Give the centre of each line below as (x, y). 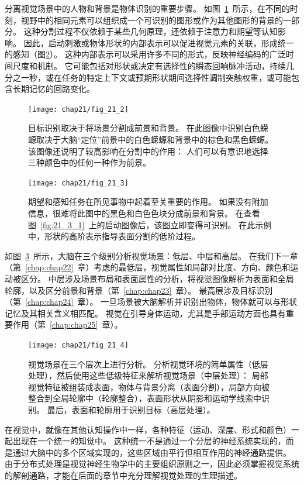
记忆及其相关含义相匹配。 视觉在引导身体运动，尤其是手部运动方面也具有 (145, 313)
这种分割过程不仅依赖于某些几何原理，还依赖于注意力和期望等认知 (151, 31)
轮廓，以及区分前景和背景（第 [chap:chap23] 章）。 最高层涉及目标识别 (139, 290)
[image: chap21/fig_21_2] (78, 109)
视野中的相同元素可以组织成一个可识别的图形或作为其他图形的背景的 (152, 20)
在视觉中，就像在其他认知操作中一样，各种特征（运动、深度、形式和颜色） (148, 429)
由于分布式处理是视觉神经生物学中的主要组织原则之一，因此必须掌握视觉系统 (152, 464)
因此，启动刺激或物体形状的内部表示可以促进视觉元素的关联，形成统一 (159, 42)
